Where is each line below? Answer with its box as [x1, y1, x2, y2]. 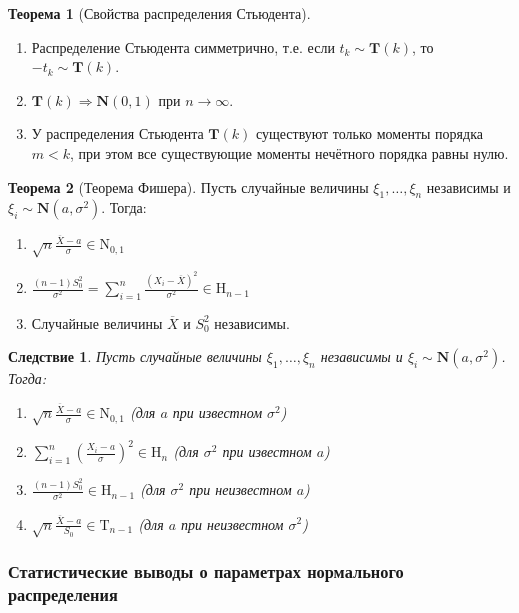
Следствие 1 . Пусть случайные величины [8, 346, 262, 367]
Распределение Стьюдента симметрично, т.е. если [31, 36, 335, 57]
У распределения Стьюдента [31, 123, 204, 144]
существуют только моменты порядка [255, 123, 483, 144]
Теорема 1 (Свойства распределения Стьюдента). [8, 3, 311, 23]
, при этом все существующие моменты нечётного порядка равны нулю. [70, 142, 509, 163]
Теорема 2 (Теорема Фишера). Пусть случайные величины [8, 176, 369, 197]
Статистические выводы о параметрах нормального [8, 559, 404, 584]
